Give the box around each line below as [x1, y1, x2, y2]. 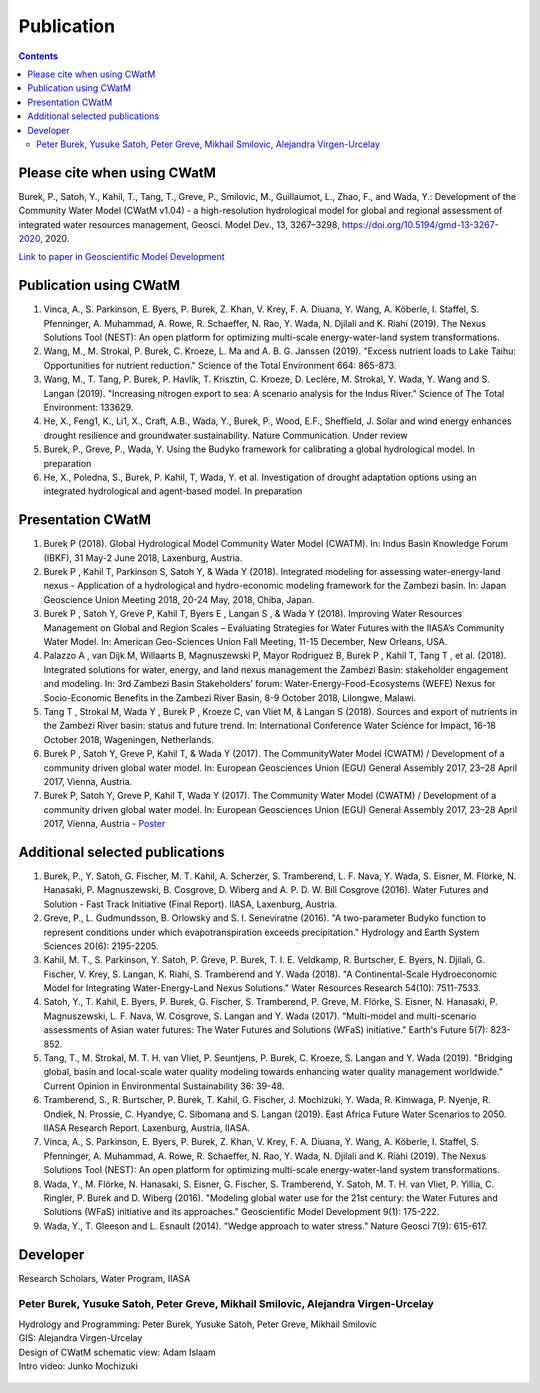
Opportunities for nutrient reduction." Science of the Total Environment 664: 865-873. [43, 359, 397, 371]
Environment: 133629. [43, 401, 134, 413]
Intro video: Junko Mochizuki [18, 1360, 139, 1372]
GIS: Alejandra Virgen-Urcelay [18, 1332, 143, 1344]
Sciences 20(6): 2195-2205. [43, 940, 159, 952]
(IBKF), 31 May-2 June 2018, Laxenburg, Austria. [43, 551, 243, 564]
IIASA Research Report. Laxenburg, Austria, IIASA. [43, 1122, 250, 1134]
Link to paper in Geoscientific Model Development [18, 251, 225, 263]
